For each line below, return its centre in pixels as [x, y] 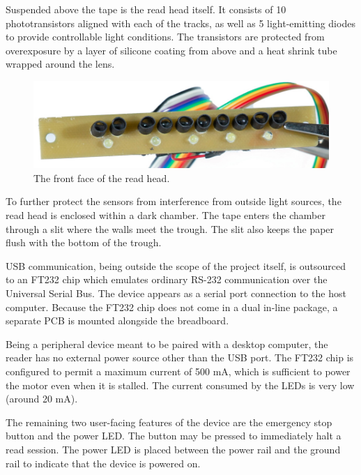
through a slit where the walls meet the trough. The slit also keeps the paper [170, 228]
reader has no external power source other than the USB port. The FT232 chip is [180, 357]
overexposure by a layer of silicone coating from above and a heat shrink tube [171, 50]
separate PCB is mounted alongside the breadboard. [117, 321]
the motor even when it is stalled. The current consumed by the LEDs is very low [180, 385]
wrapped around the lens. [60, 64]
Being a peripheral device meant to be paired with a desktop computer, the [167, 344]
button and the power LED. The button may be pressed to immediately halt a [174, 436]
